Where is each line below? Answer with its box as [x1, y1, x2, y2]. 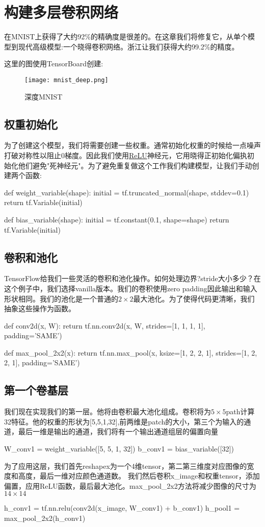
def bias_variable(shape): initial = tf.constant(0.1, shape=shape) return [4, 214, 229, 224]
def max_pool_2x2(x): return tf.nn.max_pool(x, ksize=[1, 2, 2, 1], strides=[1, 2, [4, 347, 257, 358]
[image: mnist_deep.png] [24, 76, 109, 84]
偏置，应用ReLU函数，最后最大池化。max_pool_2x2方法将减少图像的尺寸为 [4, 480, 256, 491]
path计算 [226, 406, 255, 417]
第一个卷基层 [4, 382, 68, 398]
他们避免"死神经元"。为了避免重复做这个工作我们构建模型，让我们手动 [18, 160, 252, 170]
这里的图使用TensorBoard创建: [4, 58, 103, 69]
